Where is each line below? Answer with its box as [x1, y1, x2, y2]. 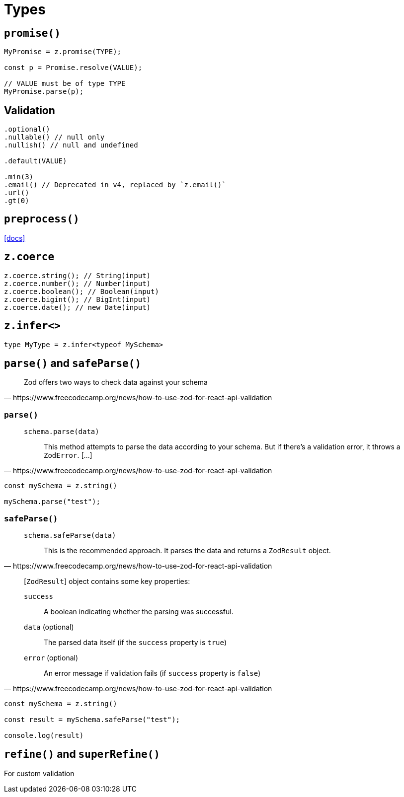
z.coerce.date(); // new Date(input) [4, 303, 151, 311]
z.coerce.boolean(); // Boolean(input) [4, 287, 159, 295]
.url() [4, 189, 29, 197]
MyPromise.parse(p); [4, 87, 84, 96]
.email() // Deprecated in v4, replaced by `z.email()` [4, 181, 226, 189]
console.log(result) [4, 731, 84, 739]
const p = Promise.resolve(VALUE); [4, 64, 143, 72]
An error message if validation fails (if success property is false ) [44, 668, 261, 677]
